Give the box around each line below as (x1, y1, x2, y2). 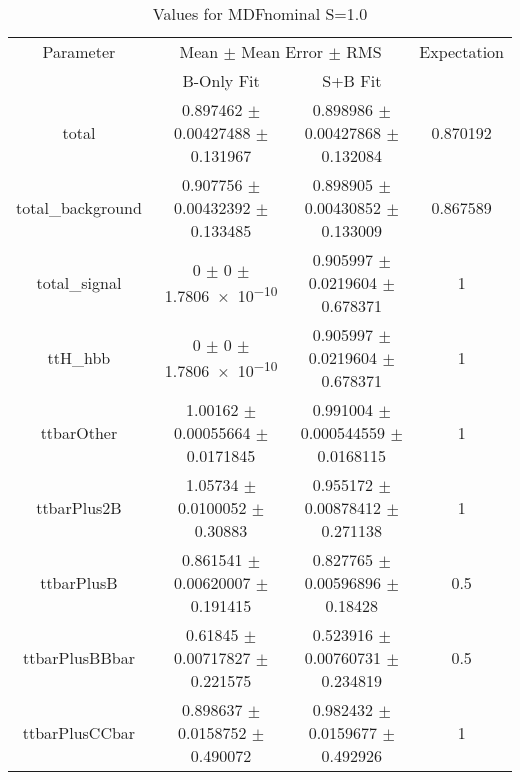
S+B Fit (322, 69, 382, 92)
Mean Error (241, 40, 324, 63)
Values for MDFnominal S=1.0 (152, 2, 368, 25)
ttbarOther (40, 421, 118, 444)
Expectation (419, 40, 504, 63)
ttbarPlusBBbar (22, 646, 135, 669)
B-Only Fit (182, 69, 260, 92)
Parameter (42, 40, 116, 63)
